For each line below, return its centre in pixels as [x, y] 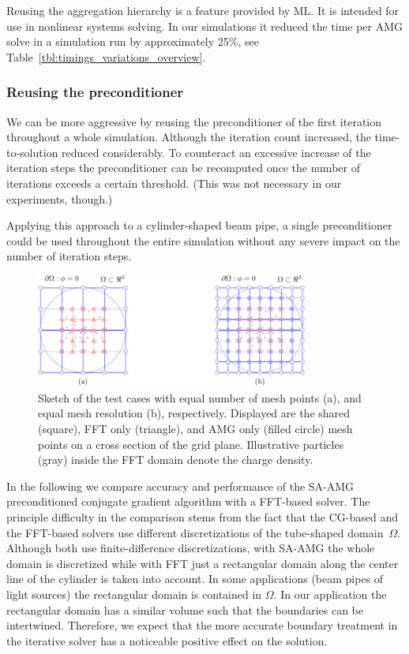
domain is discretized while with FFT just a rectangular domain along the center [203, 563]
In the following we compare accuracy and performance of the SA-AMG [180, 486]
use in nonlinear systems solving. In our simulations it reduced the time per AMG [205, 26]
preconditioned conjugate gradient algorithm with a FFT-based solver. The [188, 501]
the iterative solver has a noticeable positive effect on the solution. [167, 640]
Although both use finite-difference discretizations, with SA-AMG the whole [191, 548]
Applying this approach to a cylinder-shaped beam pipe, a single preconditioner [199, 225]
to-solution [32, 152]
